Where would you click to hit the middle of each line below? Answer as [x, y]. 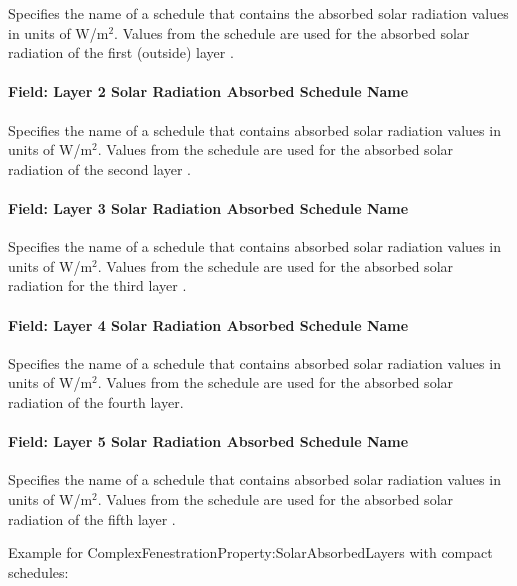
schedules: [38, 571]
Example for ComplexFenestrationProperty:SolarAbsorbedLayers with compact [250, 552]
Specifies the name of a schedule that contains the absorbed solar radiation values [258, 13]
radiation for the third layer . [97, 285]
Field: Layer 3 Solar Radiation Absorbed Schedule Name [208, 207]
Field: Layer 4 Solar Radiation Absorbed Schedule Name [208, 324]
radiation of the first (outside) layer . [121, 52]
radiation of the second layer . [99, 168]
